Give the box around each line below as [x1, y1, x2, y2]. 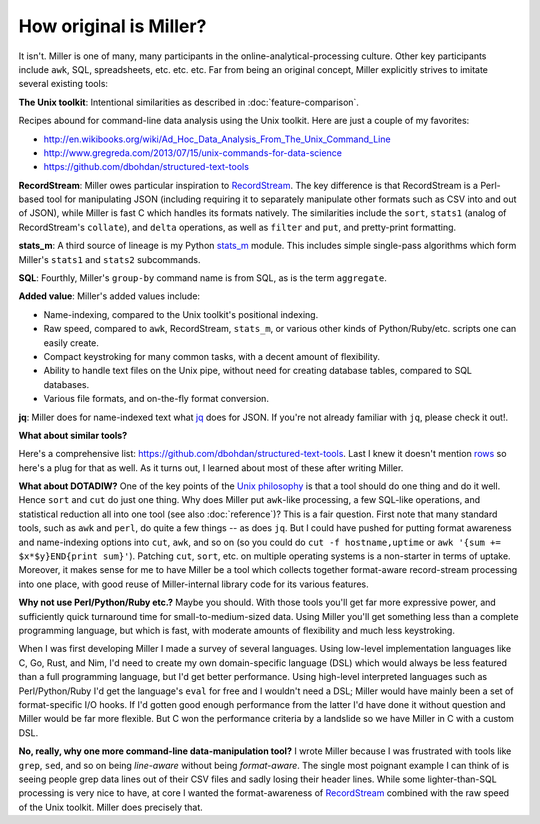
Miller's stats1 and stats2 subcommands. [18, 253, 201, 265]
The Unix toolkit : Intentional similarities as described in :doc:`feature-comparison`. [18, 96, 360, 108]
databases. [43, 378, 90, 390]
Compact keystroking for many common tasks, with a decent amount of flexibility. [43, 350, 380, 362]
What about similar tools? [18, 429, 128, 441]
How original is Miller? [18, 15, 207, 37]
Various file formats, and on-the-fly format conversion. [43, 393, 270, 405]
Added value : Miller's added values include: [18, 290, 200, 302]
